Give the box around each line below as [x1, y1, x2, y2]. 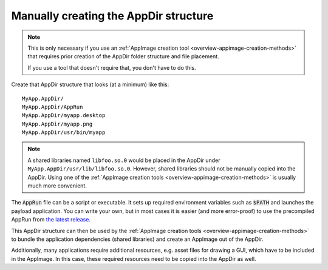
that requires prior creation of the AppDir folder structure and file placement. [27, 53, 219, 60]
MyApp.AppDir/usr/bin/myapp [22, 129, 106, 136]
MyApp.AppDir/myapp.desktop [22, 112, 106, 119]
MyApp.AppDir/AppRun [22, 103, 83, 110]
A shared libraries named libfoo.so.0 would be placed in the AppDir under [27, 157, 220, 164]
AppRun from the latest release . [11, 216, 91, 223]
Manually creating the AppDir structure [11, 9, 214, 22]
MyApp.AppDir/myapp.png [22, 120, 93, 127]
